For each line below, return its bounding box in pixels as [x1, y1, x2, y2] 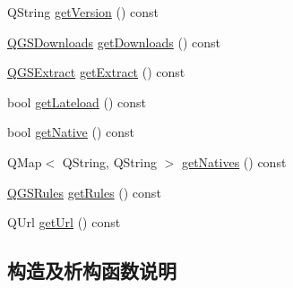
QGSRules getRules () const [7, 182, 161, 201]
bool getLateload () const [7, 92, 147, 111]
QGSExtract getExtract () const [7, 63, 185, 81]
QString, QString [62, 152, 157, 171]
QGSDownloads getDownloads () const [7, 32, 220, 51]
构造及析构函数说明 [7, 257, 177, 284]
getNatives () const [181, 152, 287, 171]
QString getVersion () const [7, 3, 159, 21]
